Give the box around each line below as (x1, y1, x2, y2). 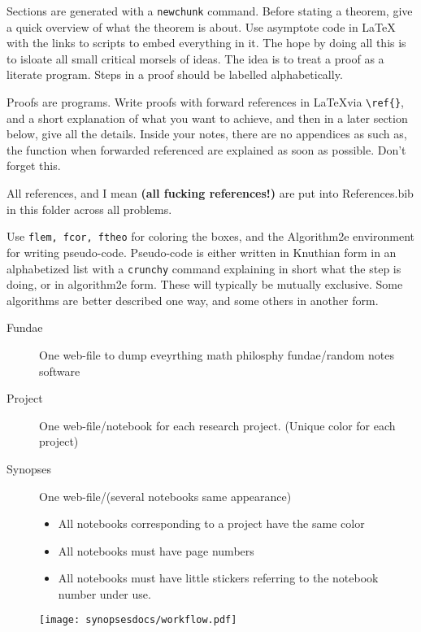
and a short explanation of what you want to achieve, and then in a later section (7, 109, 408, 126)
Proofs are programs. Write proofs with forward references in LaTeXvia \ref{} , (7, 94, 404, 111)
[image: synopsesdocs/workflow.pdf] (39, 614, 237, 626)
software (39, 362, 80, 379)
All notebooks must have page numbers (58, 542, 254, 559)
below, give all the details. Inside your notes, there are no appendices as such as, (7, 125, 407, 142)
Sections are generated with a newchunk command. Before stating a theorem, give (7, 2, 413, 19)
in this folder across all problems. (7, 200, 172, 217)
